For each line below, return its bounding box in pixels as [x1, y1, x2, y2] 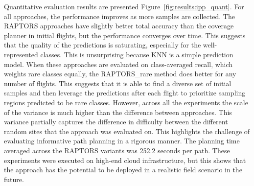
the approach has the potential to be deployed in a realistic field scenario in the [4, 164, 242, 175]
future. [4, 174, 24, 184]
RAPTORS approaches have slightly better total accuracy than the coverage [4, 21, 234, 31]
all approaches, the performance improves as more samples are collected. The [4, 11, 235, 21]
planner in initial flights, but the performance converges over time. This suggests [4, 30, 246, 40]
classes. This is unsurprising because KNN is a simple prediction [40, 49, 233, 59]
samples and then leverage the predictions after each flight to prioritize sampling [4, 88, 246, 98]
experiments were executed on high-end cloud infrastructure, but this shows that [4, 155, 246, 165]
